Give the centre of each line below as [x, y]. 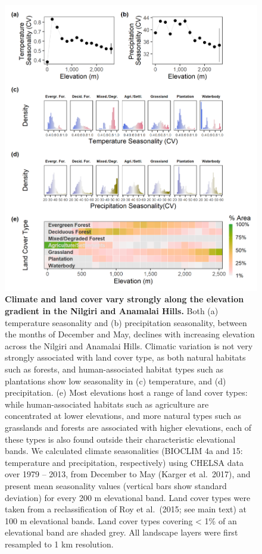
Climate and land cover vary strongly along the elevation [124, 299]
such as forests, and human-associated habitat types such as [114, 369]
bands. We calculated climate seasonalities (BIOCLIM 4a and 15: [124, 451]
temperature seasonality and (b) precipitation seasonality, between [126, 322]
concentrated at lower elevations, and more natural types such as [123, 416]
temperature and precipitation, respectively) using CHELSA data [124, 462]
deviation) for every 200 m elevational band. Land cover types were [128, 497]
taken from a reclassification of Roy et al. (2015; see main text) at [126, 509]
